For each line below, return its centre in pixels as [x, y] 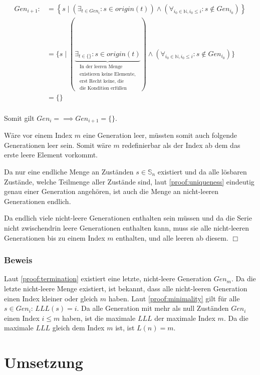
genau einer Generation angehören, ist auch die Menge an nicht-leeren [111, 191]
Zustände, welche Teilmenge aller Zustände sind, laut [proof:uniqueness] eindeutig [129, 181]
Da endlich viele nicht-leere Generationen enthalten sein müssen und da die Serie [128, 218]
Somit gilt [19, 118]
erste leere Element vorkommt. [51, 155]
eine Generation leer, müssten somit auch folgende [160, 135]
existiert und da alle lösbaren [202, 171]
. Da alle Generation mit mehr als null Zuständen [153, 308]
